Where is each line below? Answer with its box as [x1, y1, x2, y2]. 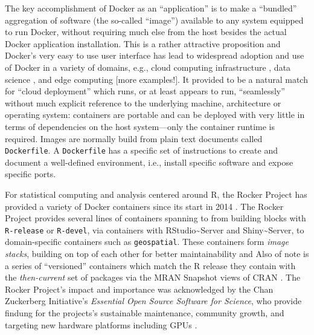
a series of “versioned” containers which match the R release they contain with [5, 259, 296, 272]
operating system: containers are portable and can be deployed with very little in [5, 108, 305, 121]
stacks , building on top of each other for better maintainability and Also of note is [5, 247, 309, 260]
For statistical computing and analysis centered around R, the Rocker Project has [5, 187, 307, 200]
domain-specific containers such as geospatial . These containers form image [5, 235, 289, 248]
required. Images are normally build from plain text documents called [5, 132, 263, 145]
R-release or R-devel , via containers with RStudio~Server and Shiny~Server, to [5, 223, 304, 236]
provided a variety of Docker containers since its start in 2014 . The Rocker [5, 200, 284, 212]
